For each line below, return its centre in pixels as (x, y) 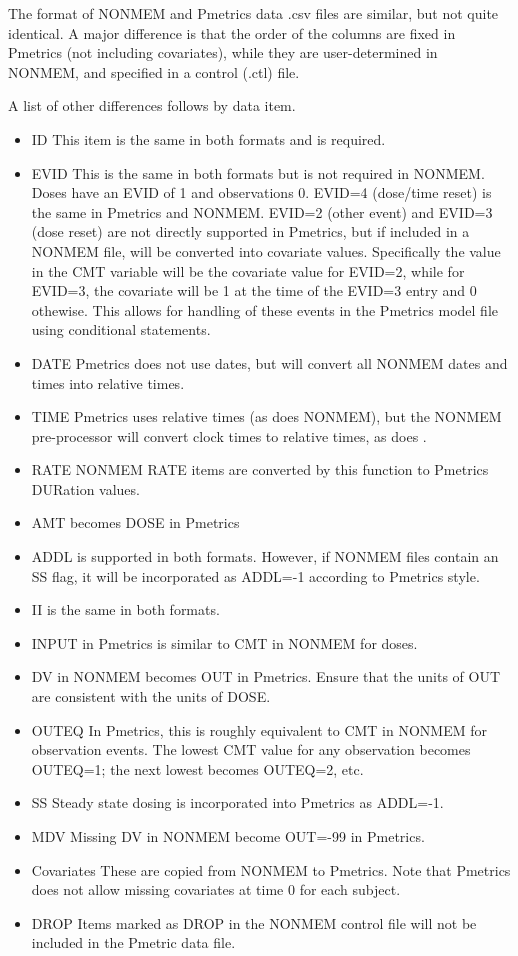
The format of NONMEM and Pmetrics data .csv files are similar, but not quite (253, 13)
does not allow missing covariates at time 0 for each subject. (216, 889)
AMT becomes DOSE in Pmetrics (135, 522)
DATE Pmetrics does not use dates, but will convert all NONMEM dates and (269, 362)
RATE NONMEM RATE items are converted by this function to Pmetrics (260, 469)
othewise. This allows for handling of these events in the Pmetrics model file (264, 309)
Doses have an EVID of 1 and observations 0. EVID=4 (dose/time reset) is (261, 192)
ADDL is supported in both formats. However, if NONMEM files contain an (265, 556)
